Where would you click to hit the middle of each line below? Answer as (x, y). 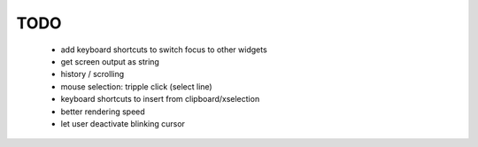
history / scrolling (93, 74)
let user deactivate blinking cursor (123, 123)
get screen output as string (110, 61)
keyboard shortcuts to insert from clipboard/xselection (160, 99)
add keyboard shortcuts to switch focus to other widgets (164, 50)
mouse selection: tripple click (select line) (136, 86)
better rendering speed (103, 112)
